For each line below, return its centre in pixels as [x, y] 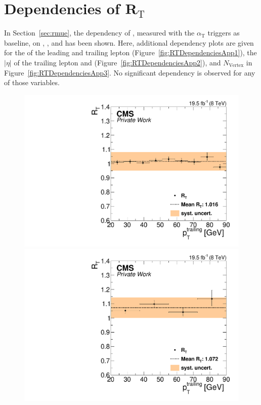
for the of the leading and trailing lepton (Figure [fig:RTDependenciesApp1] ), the [130, 52]
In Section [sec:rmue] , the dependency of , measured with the [99, 33]
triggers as [224, 33]
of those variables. [32, 82]
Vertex [236, 66]
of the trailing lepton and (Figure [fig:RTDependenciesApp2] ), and [117, 62]
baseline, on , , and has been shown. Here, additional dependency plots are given [129, 42]
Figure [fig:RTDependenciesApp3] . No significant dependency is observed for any [130, 72]
